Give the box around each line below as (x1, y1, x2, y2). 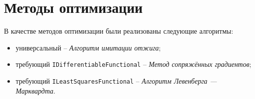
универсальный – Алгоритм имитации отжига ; (15, 42, 161, 52)
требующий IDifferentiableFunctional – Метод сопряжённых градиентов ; (15, 59, 252, 69)
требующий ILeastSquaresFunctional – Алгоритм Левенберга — (15, 75, 217, 86)
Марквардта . (15, 85, 55, 96)
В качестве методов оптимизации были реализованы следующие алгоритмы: (4, 26, 233, 36)
